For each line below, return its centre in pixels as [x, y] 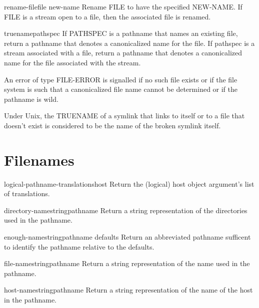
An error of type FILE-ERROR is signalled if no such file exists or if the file [121, 79]
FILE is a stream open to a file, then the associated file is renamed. [107, 16]
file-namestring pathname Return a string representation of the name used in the [127, 263]
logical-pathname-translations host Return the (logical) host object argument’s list [129, 183]
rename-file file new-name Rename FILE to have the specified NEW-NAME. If [123, 6]
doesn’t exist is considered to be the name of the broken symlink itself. [112, 125]
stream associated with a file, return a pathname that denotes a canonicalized [123, 53]
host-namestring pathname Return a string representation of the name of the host [128, 290]
